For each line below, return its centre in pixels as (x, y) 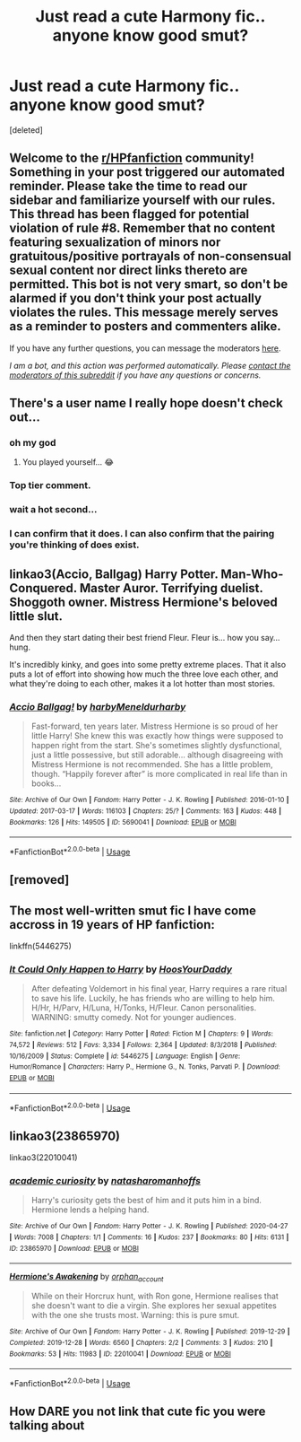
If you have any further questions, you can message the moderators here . (145, 348)
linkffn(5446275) (40, 946)
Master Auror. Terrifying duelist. (171, 588)
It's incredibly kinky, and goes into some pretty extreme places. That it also (148, 665)
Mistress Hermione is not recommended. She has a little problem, (152, 765)
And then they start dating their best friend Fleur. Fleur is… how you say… (145, 638)
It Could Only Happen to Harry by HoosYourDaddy (121, 969)
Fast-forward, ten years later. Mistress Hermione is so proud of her (155, 726)
